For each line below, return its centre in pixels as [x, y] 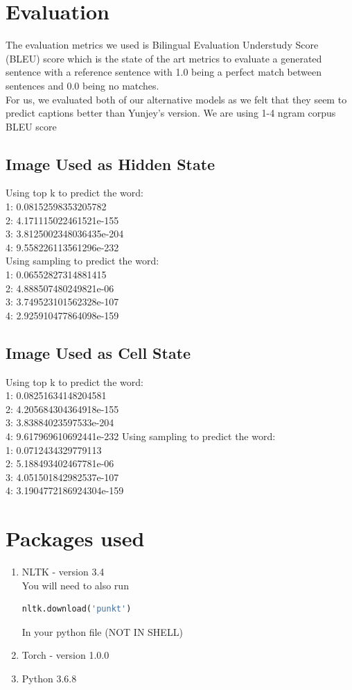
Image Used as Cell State [98, 352]
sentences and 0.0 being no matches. [82, 85]
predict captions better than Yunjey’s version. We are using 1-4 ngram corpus [171, 113]
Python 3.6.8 [49, 679]
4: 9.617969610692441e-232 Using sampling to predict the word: [141, 436]
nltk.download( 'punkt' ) [77, 609]
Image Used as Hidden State [111, 163]
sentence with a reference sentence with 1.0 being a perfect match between [164, 72]
